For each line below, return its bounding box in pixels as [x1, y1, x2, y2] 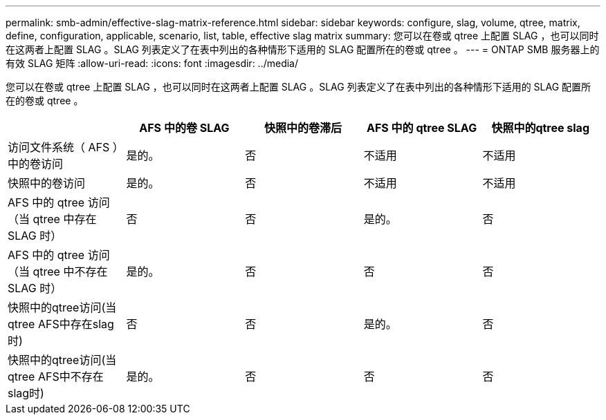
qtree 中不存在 [33, 265, 108, 278]
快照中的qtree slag [491, 121, 589, 135]
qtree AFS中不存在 [8, 370, 104, 383]
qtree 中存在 [33, 212, 97, 226]
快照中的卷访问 [8, 176, 86, 190]
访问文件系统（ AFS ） [8, 140, 118, 154]
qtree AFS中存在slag [8, 317, 114, 331]
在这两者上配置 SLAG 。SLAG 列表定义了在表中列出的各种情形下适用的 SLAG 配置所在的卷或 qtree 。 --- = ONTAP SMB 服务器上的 [6, 44, 600, 55]
